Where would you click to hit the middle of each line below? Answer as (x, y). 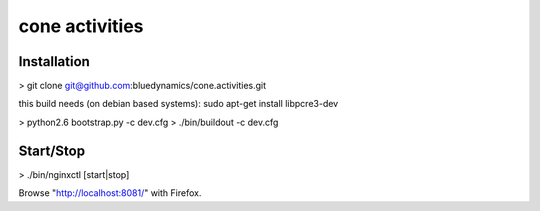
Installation (54, 61)
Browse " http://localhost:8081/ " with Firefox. (110, 193)
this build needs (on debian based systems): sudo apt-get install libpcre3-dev (178, 104)
